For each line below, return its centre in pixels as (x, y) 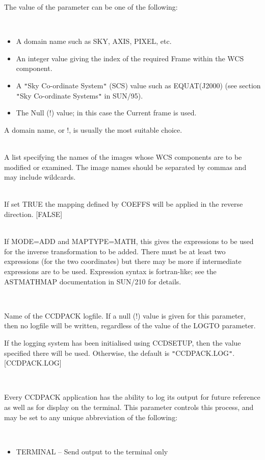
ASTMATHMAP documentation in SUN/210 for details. (93, 281)
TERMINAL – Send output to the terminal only (92, 451)
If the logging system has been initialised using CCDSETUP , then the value (123, 342)
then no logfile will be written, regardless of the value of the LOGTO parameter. (130, 325)
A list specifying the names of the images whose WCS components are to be (123, 157)
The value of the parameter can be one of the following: (91, 7)
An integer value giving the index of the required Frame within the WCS (130, 58)
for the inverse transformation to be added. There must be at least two (115, 251)
